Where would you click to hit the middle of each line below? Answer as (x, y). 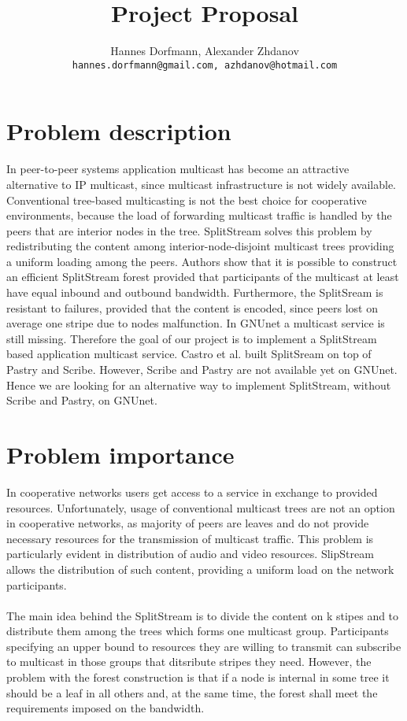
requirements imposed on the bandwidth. (105, 708)
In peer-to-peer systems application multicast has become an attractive (178, 169)
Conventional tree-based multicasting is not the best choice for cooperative (187, 200)
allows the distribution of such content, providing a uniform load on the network (200, 569)
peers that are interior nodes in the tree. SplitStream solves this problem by (189, 230)
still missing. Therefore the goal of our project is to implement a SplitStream (192, 338)
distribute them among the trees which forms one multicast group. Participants (198, 631)
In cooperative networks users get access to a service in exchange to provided (192, 492)
